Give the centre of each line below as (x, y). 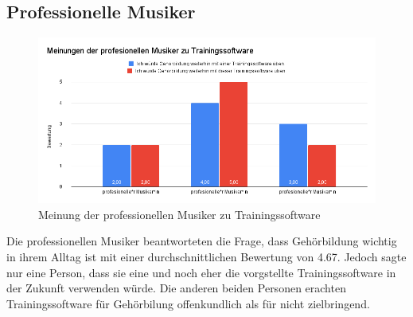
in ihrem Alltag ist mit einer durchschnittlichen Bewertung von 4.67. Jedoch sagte (206, 256)
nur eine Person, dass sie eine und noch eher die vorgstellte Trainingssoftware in (201, 272)
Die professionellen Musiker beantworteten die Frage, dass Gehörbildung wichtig (202, 241)
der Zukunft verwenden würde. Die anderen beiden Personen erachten (176, 288)
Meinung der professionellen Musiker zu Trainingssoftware (179, 214)
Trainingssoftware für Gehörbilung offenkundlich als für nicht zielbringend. (188, 303)
